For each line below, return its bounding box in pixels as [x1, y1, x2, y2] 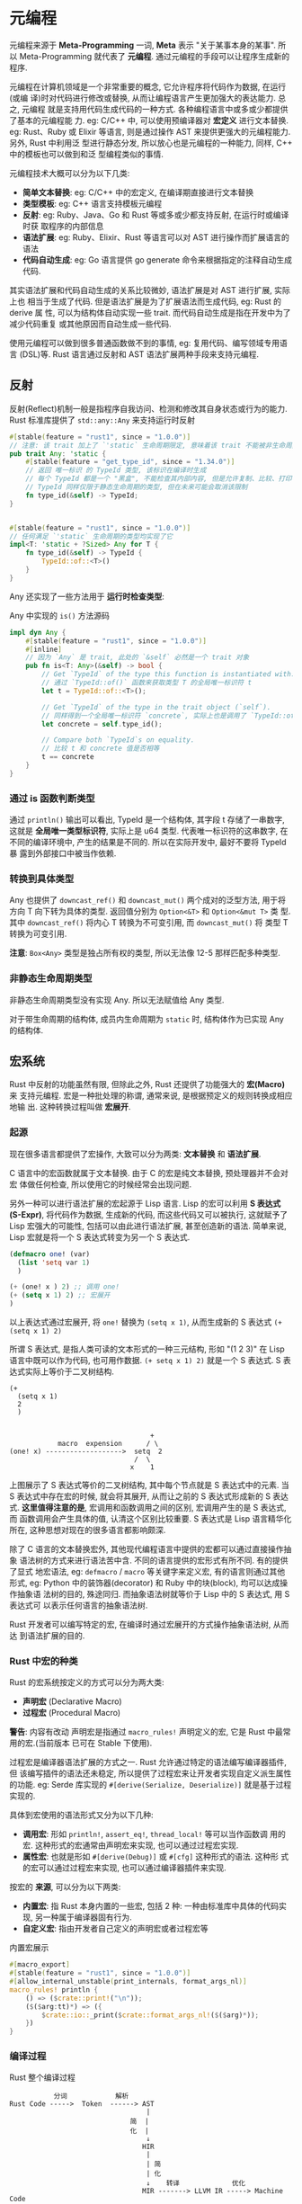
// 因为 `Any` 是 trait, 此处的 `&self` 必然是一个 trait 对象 [25, 653, 250, 662]
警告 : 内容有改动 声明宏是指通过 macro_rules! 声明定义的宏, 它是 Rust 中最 [9, 1727, 283, 1737]
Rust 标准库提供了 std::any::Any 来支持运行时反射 [9, 415, 196, 425]
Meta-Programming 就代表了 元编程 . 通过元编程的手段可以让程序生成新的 [19, 50, 290, 61]
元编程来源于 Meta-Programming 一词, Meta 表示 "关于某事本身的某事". [9, 40, 277, 50]
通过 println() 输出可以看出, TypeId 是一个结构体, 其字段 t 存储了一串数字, [9, 815, 285, 825]
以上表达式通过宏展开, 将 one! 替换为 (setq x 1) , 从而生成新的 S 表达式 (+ [9, 1316, 283, 1327]
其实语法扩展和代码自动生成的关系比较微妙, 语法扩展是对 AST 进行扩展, [9, 284, 272, 295]
